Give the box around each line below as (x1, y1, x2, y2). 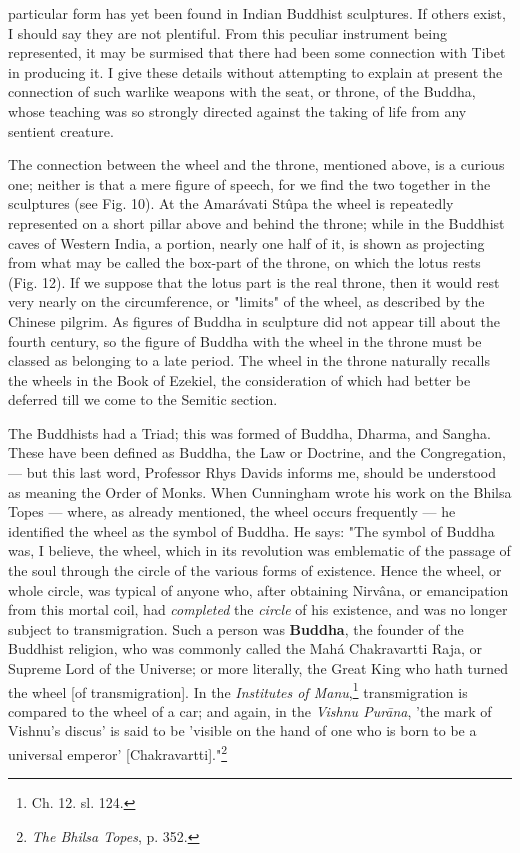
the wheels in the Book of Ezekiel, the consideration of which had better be (8, 369, 471, 390)
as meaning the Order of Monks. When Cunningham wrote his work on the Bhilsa (8, 481, 512, 502)
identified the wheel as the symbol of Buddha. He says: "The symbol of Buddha (8, 520, 495, 541)
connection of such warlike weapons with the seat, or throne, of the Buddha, (8, 81, 476, 102)
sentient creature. (8, 120, 114, 141)
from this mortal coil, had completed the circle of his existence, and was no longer (8, 599, 508, 620)
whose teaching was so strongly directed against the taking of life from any (8, 100, 467, 121)
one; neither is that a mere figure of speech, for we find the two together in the (8, 173, 491, 194)
